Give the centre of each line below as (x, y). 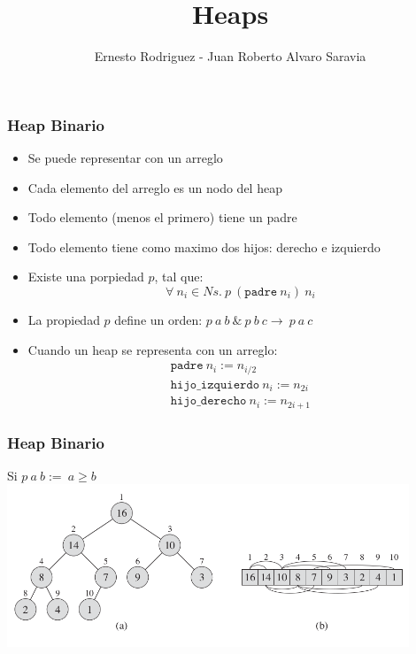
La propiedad (64, 319)
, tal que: (179, 277)
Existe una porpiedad (86, 277)
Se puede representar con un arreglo (125, 158)
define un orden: (158, 319)
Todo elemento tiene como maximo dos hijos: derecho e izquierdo (204, 246)
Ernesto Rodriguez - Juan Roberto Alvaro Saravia (230, 56)
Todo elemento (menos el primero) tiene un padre (162, 217)
